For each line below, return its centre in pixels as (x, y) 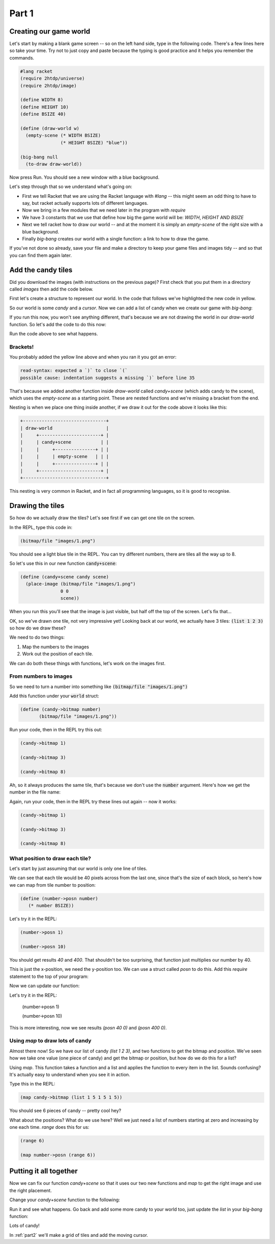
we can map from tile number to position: (53, 885)
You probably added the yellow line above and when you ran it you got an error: (93, 357)
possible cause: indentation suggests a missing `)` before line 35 (107, 378)
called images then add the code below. (51, 289)
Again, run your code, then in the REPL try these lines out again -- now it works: (93, 801)
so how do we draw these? (38, 628)
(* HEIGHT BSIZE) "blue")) (94, 142)
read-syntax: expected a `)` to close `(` (74, 370)
